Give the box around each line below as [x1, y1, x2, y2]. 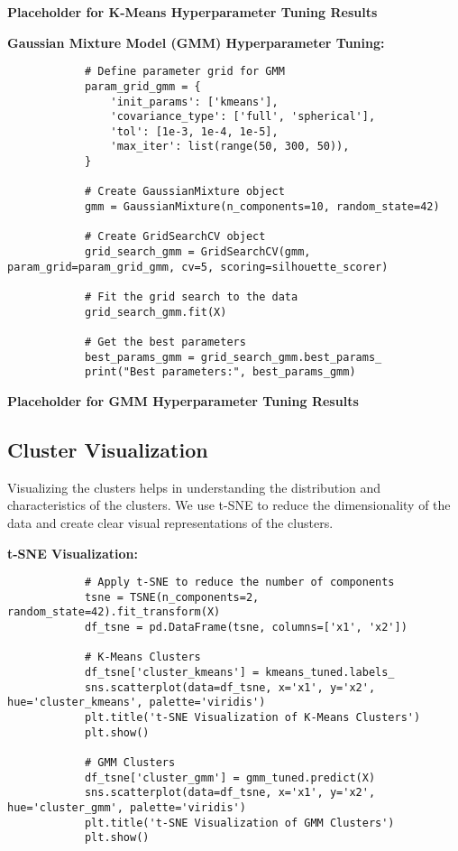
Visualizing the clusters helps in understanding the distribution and [7, 477, 381, 496]
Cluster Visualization [7, 435, 208, 463]
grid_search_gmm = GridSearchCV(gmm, [84, 245, 311, 259]
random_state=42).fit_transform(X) [7, 606, 221, 619]
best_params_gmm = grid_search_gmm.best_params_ [84, 350, 382, 364]
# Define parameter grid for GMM [84, 65, 285, 79]
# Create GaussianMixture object [84, 185, 285, 199]
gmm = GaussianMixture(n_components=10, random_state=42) [84, 200, 440, 214]
